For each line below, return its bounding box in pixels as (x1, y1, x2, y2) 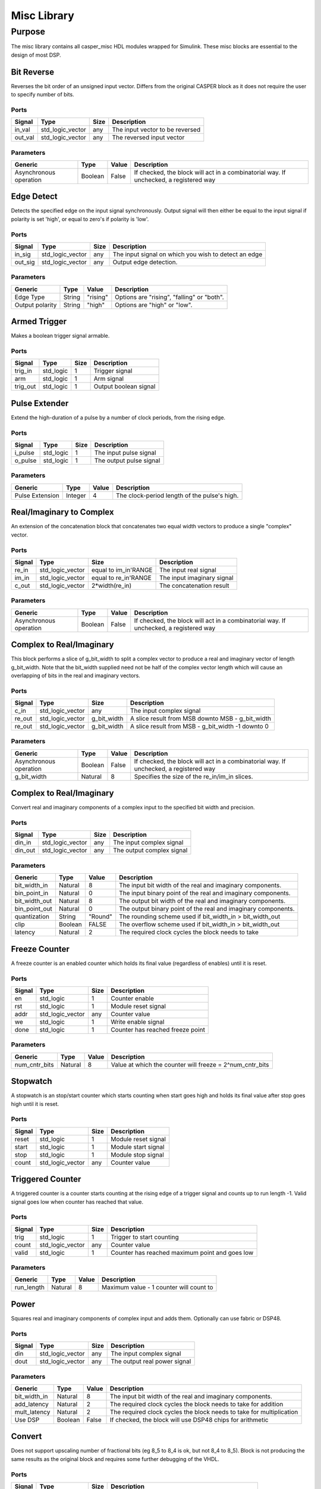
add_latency (14, 1400, 49, 1408)
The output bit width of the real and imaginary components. (119, 897, 286, 905)
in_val (14, 126, 30, 134)
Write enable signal (111, 1017, 165, 1026)
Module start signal (111, 1142, 165, 1151)
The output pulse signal (94, 456, 160, 465)
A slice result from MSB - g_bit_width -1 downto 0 (130, 722, 269, 731)
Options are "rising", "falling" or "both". (115, 292, 224, 301)
